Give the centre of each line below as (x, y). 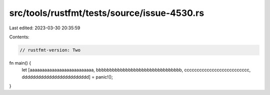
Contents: (19, 37)
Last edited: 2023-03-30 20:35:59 (45, 28)
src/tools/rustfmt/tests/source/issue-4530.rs (107, 13)
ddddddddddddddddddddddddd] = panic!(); (67, 77)
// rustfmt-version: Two (50, 50)
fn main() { (20, 63)
